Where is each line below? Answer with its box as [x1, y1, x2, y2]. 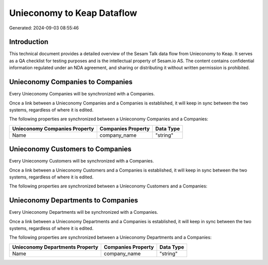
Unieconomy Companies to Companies [9, 78, 133, 87]
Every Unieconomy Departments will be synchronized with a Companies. [9, 209, 158, 215]
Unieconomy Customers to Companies [9, 145, 132, 154]
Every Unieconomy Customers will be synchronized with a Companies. [9, 158, 154, 164]
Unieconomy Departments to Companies [9, 196, 138, 205]
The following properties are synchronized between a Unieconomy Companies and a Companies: [9, 116, 208, 122]
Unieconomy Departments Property [12, 244, 99, 251]
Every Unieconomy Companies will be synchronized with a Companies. [9, 91, 155, 97]
